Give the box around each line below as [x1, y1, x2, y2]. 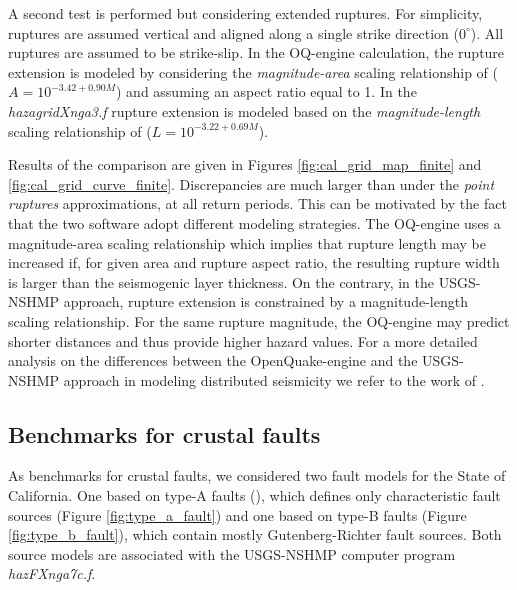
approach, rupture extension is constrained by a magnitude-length [63, 291, 468, 312]
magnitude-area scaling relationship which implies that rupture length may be [8, 232, 486, 253]
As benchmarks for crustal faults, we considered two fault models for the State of [8, 465, 506, 486]
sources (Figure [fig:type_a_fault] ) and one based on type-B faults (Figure [8, 504, 467, 525]
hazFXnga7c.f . [8, 563, 96, 584]
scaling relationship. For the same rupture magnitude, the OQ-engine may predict [8, 310, 510, 331]
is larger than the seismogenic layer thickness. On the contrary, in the [8, 271, 435, 292]
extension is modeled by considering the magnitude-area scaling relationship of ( [8, 61, 498, 82]
